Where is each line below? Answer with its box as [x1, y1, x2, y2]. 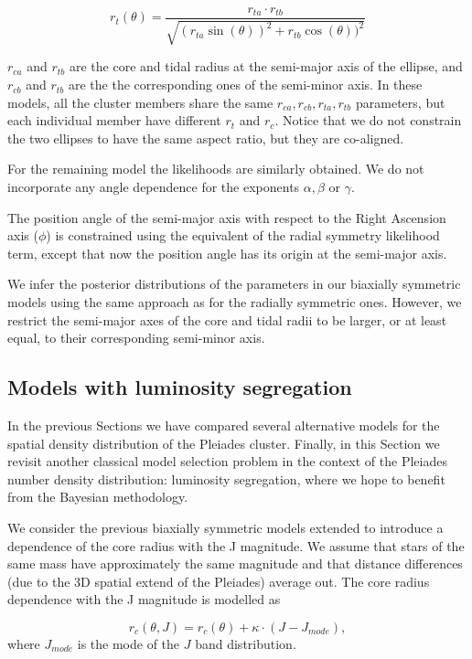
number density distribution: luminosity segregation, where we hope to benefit [7, 469, 445, 488]
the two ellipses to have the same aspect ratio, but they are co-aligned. [7, 128, 404, 147]
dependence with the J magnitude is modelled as [7, 590, 281, 609]
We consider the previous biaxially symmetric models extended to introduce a [7, 517, 444, 537]
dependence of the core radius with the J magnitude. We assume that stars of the [7, 536, 465, 555]
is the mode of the [77, 633, 180, 653]
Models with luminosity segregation [7, 373, 352, 401]
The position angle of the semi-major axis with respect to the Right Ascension [7, 207, 446, 227]
